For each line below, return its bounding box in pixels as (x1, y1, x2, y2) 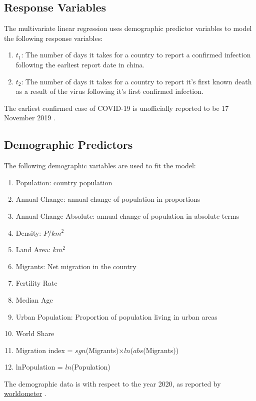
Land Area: (15, 244, 50, 255)
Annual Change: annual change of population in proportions (15, 194, 200, 204)
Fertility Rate (15, 278, 57, 288)
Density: (15, 227, 41, 238)
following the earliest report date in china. (15, 59, 145, 69)
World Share (15, 328, 54, 339)
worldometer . (4, 388, 46, 399)
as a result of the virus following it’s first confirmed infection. (15, 86, 203, 96)
